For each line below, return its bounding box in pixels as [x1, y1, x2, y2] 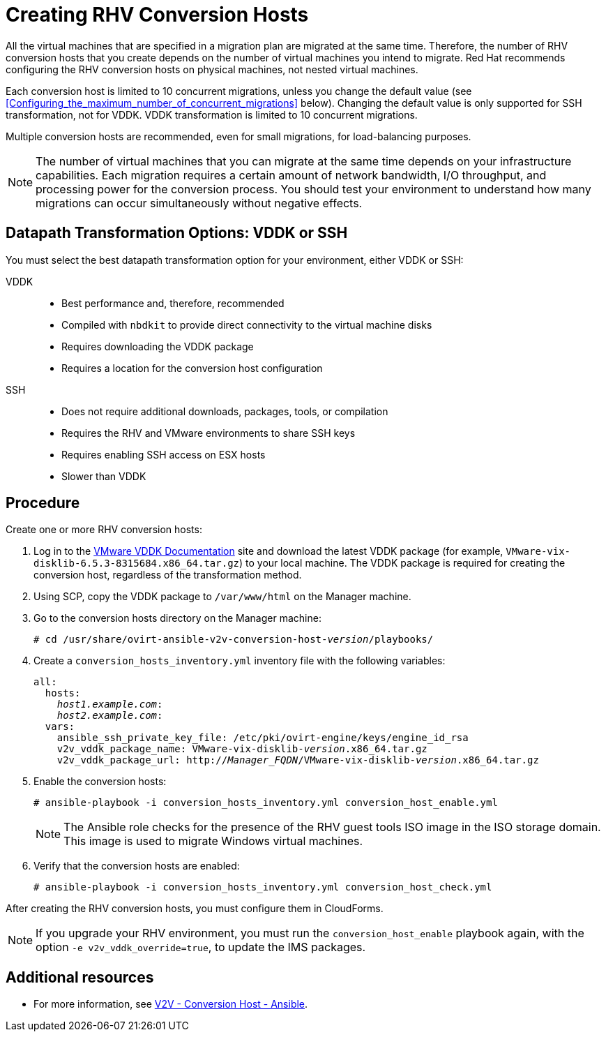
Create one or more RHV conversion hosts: [6, 523, 202, 536]
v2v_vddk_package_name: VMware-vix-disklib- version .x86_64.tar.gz [56, 743, 427, 755]
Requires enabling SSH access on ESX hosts [61, 448, 266, 461]
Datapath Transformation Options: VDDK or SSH [6, 224, 348, 242]
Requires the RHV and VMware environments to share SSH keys [61, 426, 356, 439]
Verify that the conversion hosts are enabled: [33, 860, 240, 872]
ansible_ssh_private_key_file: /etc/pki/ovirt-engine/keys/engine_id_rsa [56, 732, 469, 744]
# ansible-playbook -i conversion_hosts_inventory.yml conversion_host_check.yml [33, 881, 492, 893]
